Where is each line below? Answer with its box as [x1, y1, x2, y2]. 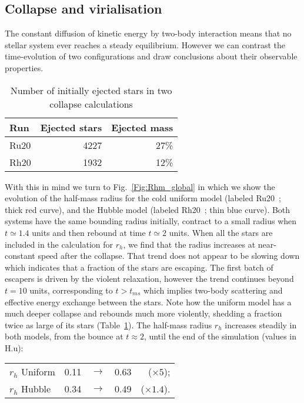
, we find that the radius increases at [123, 238, 256, 250]
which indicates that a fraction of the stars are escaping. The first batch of [5, 261, 273, 273]
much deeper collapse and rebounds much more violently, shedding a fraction [5, 307, 282, 319]
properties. [5, 61, 44, 74]
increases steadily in [225, 318, 297, 331]
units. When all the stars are [169, 226, 273, 238]
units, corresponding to [29, 284, 113, 296]
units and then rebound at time [32, 226, 146, 238]
